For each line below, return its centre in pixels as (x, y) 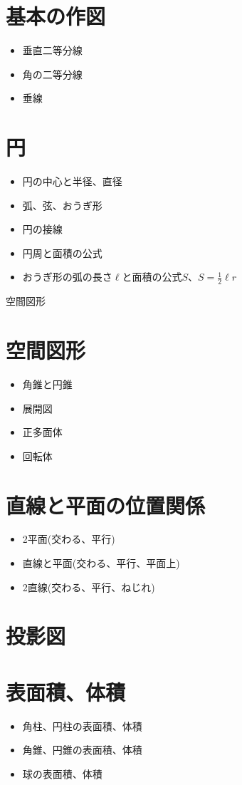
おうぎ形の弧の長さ (67, 277)
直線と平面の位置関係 (106, 505)
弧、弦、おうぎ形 (62, 205)
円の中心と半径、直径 (72, 181)
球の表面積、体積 (62, 773)
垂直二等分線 (52, 50)
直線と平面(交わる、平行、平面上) (101, 563)
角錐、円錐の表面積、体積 (82, 750)
